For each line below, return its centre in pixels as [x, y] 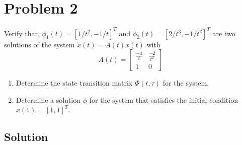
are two [224, 33]
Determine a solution [48, 99]
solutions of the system [39, 44]
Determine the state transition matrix [74, 83]
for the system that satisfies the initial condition [164, 99]
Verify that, [22, 33]
